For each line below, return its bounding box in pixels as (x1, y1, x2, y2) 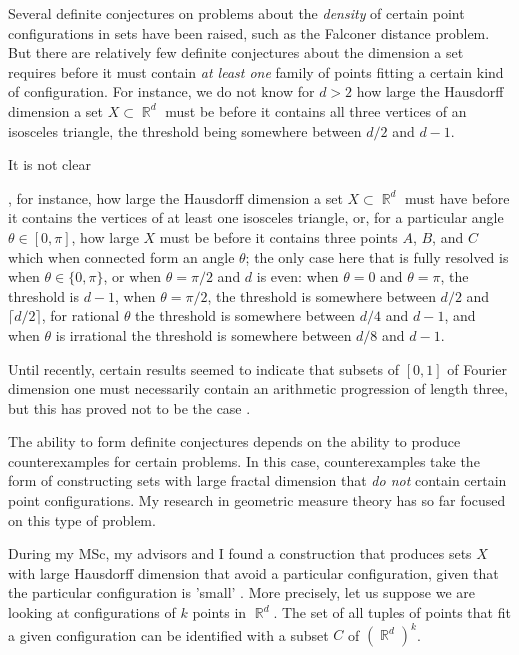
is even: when (256, 266, 339, 287)
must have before (405, 187, 510, 208)
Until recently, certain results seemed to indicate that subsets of (8, 358, 400, 379)
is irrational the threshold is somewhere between (55, 324, 352, 345)
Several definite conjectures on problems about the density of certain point (8, 3, 465, 23)
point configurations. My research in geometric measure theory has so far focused (8, 490, 506, 511)
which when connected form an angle (8, 246, 235, 267)
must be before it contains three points (159, 226, 398, 247)
